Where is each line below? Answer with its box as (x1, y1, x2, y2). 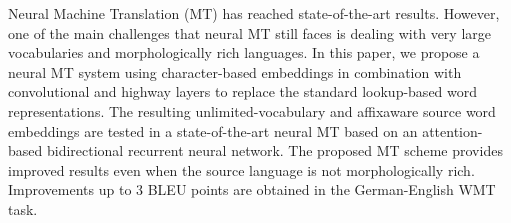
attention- (422, 120, 483, 141)
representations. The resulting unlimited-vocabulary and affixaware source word (8, 100, 496, 121)
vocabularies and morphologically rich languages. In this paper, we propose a (8, 42, 480, 63)
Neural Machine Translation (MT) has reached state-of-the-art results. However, (8, 3, 500, 23)
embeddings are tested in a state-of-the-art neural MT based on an (8, 120, 418, 141)
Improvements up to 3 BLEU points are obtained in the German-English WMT (8, 179, 496, 200)
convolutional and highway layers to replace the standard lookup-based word (8, 81, 478, 102)
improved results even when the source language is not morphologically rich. (8, 159, 475, 180)
